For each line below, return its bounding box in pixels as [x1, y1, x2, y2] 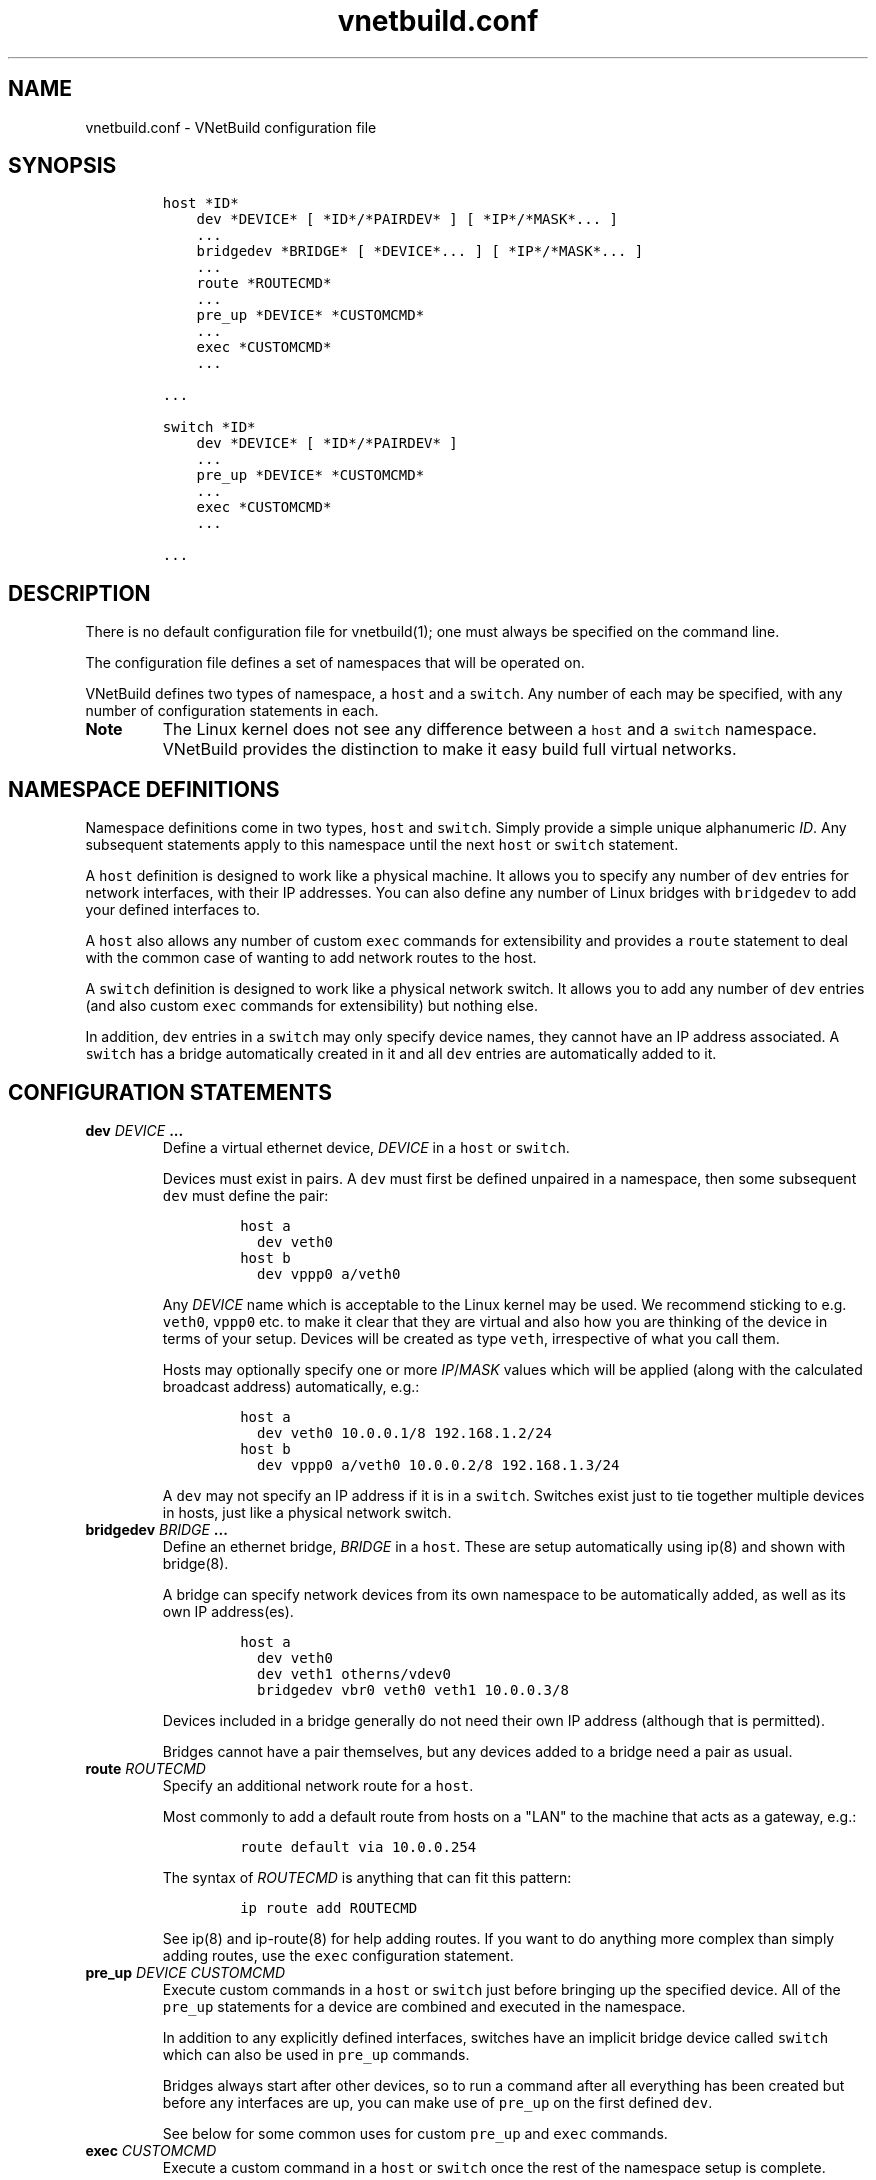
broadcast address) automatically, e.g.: [162, 1377, 420, 1395]
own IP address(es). [162, 1602, 294, 1620]
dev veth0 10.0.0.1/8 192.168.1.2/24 [257, 1424, 553, 1441]
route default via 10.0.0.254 [240, 1838, 477, 1855]
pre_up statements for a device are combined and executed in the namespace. [162, 1997, 686, 2015]
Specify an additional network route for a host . [162, 1776, 474, 1794]
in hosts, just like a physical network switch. [162, 1503, 452, 1521]
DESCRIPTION [8, 580, 151, 606]
